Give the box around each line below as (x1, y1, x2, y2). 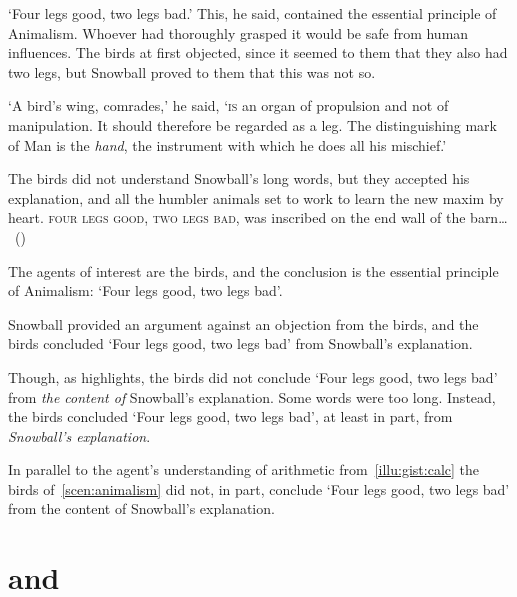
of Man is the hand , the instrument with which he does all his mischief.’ (8, 134, 447, 155)
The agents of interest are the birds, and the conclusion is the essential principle (8, 260, 499, 281)
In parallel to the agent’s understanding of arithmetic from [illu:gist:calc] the (8, 459, 480, 480)
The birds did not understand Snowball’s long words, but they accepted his (8, 168, 470, 189)
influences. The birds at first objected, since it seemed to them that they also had (8, 42, 508, 63)
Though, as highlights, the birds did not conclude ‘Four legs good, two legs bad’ (8, 366, 498, 387)
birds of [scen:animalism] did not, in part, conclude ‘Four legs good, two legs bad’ (8, 478, 510, 499)
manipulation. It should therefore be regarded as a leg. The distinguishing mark (8, 114, 497, 135)
